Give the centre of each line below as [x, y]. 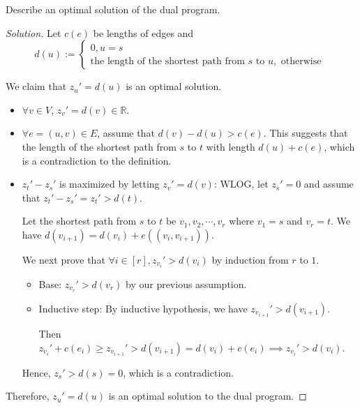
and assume [329, 184]
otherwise [301, 61]
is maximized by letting [110, 184]
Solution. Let [33, 32]
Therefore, [28, 396]
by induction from [250, 259]
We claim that [36, 86]
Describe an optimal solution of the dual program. [113, 9]
